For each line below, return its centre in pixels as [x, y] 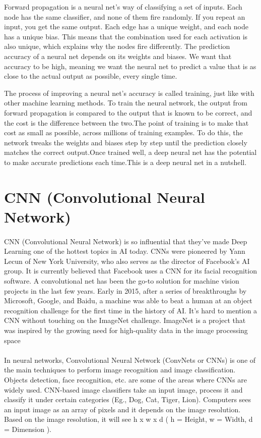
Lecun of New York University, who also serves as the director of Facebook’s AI [127, 261]
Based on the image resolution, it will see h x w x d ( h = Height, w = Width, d [128, 419]
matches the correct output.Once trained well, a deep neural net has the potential [130, 152]
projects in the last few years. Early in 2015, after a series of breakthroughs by [125, 290]
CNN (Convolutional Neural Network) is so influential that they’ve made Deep [126, 241]
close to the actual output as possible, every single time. [91, 76]
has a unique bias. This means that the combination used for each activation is [126, 36]
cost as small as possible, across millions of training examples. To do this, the [123, 132]
